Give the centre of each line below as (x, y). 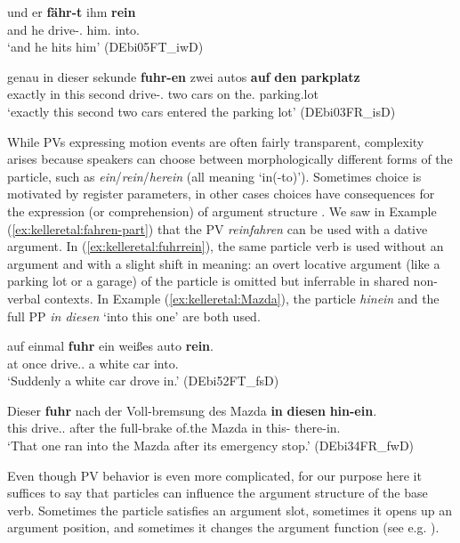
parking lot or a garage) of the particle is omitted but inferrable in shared (208, 281)
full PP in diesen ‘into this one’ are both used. (134, 316)
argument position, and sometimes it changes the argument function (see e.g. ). (223, 527)
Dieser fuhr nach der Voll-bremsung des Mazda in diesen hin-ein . (192, 410)
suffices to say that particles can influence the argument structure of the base (218, 493)
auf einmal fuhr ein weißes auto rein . (110, 346)
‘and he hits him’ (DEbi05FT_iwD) (105, 47)
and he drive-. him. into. (74, 29)
